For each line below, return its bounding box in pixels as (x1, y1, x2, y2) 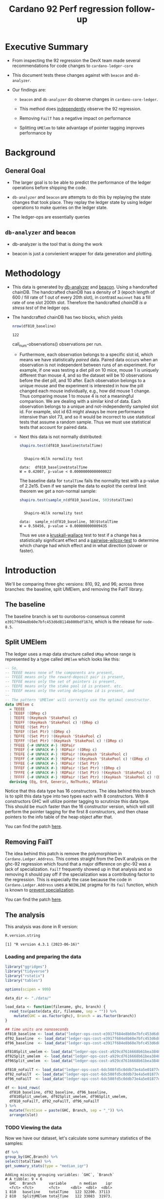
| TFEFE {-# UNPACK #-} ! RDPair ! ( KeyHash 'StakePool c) (9, 752, 128, 757)
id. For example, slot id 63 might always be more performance (19, 409, 144, 415)
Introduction (5, 565, 57, 576)
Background (5, 147, 56, 158)
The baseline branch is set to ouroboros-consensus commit (5, 613, 125, 619)
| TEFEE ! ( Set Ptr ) (9, 725, 49, 730)
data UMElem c (5, 702, 34, 707)
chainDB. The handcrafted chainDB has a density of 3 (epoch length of (12, 289, 155, 295)
